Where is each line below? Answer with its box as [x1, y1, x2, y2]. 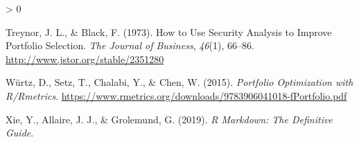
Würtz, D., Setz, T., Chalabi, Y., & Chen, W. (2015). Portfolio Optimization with [6, 75, 353, 89]
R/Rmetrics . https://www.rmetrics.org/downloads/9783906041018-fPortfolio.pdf [6, 88, 347, 103]
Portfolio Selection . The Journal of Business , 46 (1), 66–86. [6, 38, 254, 53]
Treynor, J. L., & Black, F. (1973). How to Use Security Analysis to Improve [6, 24, 332, 39]
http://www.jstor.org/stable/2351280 [6, 51, 164, 66]
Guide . [6, 125, 34, 140]
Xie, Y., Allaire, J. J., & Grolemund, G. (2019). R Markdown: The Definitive [6, 112, 333, 126]
